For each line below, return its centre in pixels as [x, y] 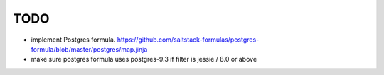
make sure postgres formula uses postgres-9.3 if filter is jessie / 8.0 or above [144, 59]
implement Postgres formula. [73, 40]
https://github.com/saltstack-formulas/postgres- [188, 40]
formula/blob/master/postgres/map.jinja [89, 49]
